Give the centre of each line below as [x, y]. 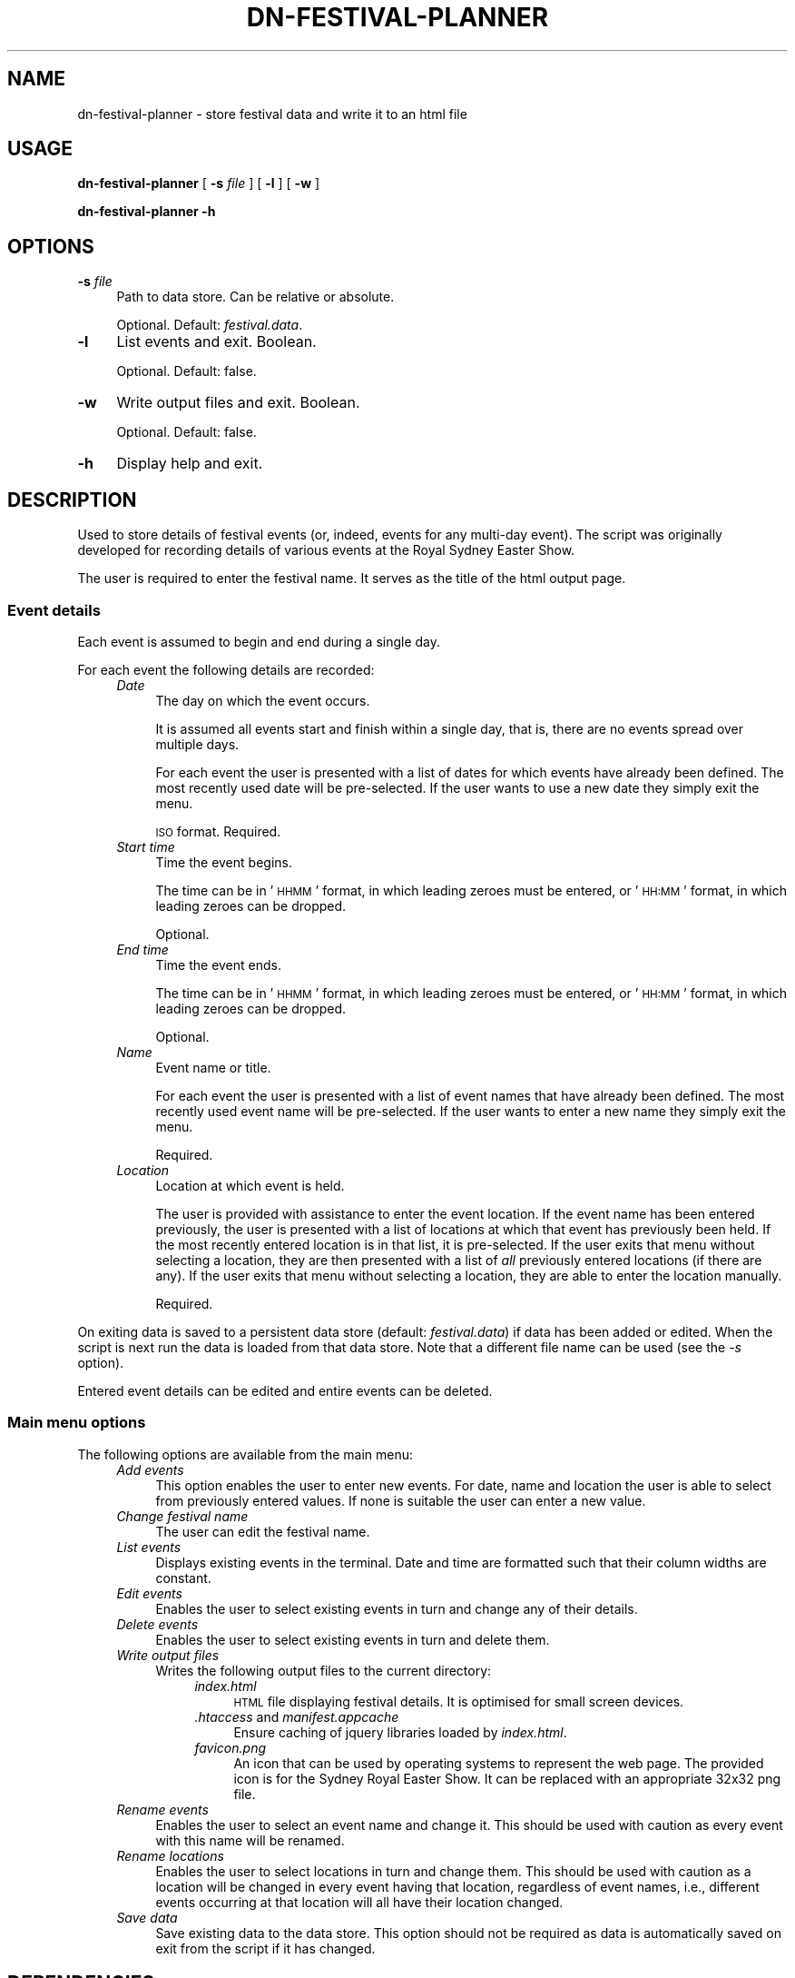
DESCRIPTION [72, 499]
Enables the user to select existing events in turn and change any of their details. [397, 1608]
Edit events [149, 1593]
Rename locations [170, 1855]
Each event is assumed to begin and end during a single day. [259, 641]
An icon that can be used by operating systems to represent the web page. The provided [499, 1763]
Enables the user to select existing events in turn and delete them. [353, 1639]
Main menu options [77, 1423]
